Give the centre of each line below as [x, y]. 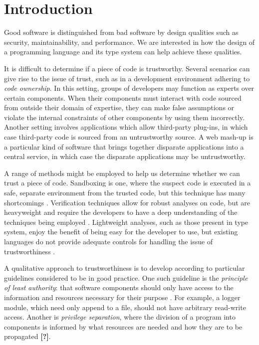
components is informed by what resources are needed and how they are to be [123, 326]
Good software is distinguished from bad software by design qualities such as [121, 32]
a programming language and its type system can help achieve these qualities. [123, 52]
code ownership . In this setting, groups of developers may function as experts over [129, 88]
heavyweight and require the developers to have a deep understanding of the [121, 212]
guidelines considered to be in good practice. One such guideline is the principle [126, 277]
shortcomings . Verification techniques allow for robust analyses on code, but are [127, 202]
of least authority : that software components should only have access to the [119, 287]
